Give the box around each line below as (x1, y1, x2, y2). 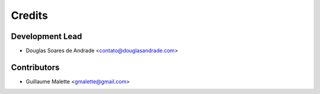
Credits (11, 9, 49, 22)
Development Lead (11, 31, 82, 41)
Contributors (11, 62, 60, 72)
